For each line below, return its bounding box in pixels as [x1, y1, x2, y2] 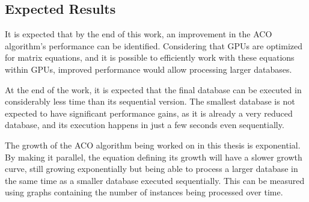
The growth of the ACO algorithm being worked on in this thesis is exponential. [5, 138, 301, 151]
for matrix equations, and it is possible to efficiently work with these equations [5, 51, 295, 64]
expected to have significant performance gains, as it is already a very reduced [5, 106, 293, 119]
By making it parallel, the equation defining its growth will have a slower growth [5, 150, 302, 163]
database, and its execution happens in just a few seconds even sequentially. [5, 118, 284, 131]
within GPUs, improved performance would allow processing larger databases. [5, 63, 292, 75]
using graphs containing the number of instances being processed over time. [5, 186, 283, 198]
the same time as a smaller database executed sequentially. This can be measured [5, 174, 305, 186]
